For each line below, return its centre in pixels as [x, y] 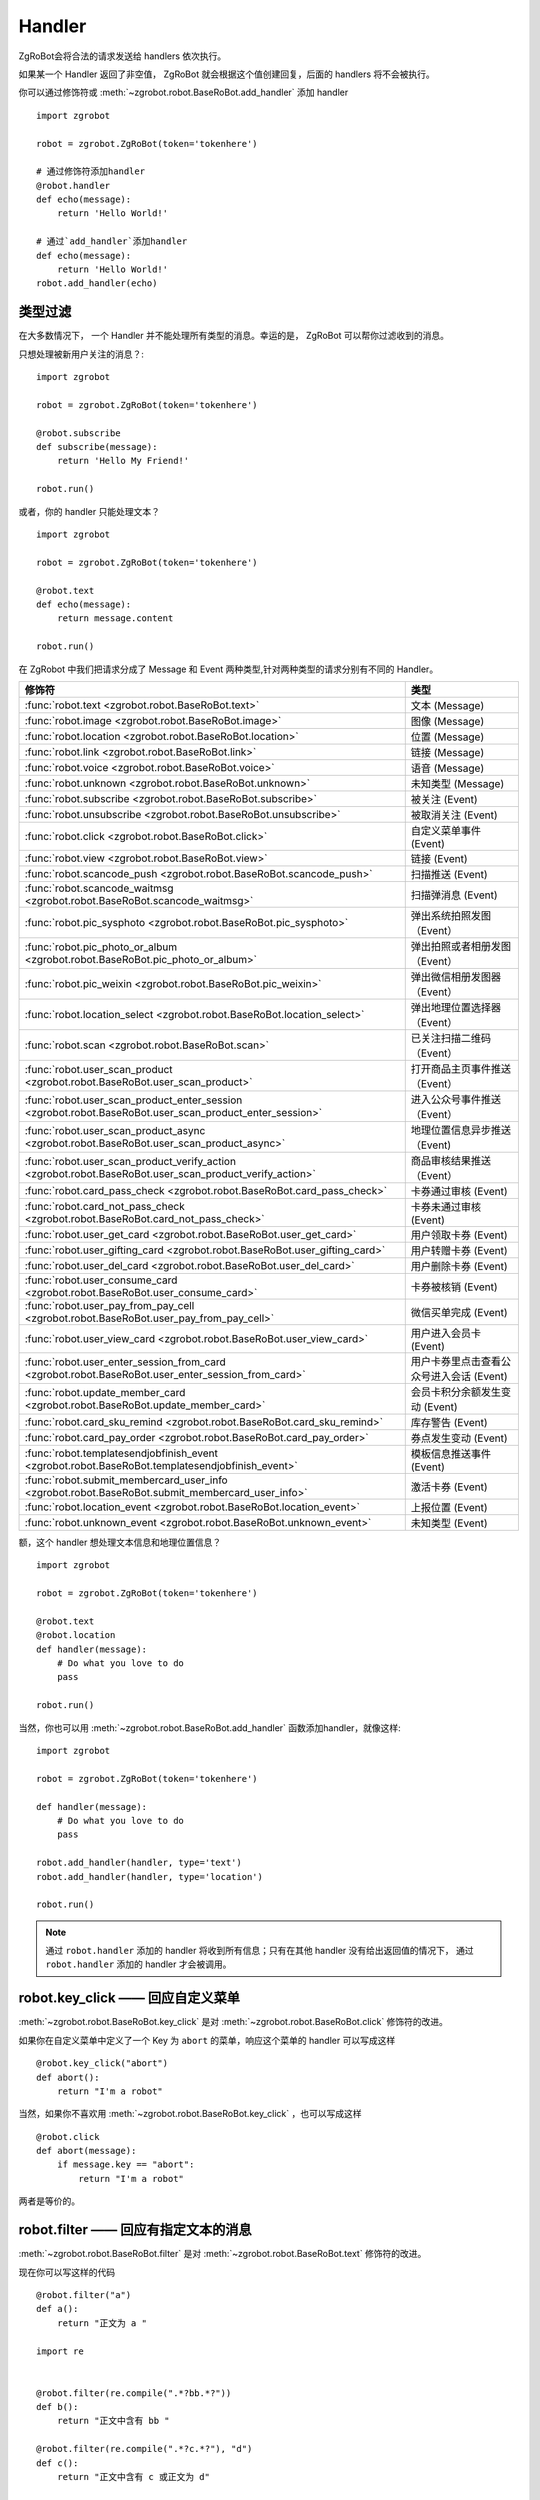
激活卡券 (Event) [449, 1487]
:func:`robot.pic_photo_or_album [101, 947]
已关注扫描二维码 [451, 1038]
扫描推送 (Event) [449, 874]
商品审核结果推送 [451, 1160]
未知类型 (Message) [457, 783]
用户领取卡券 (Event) [459, 1235]
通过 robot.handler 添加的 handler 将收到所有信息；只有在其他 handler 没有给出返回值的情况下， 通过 [259, 1951]
